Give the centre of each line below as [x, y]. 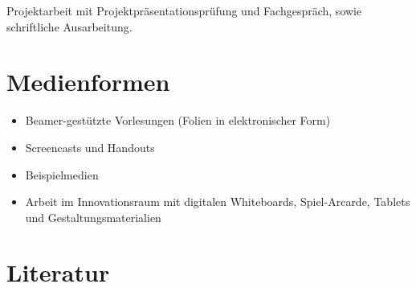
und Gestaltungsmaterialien [93, 217]
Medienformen [88, 82]
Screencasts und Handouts [90, 147]
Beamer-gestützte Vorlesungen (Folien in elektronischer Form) [178, 120]
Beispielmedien [62, 174]
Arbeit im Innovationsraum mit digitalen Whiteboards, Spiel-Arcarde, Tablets [218, 202]
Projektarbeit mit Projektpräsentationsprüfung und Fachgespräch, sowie [184, 10]
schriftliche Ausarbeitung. [69, 26]
